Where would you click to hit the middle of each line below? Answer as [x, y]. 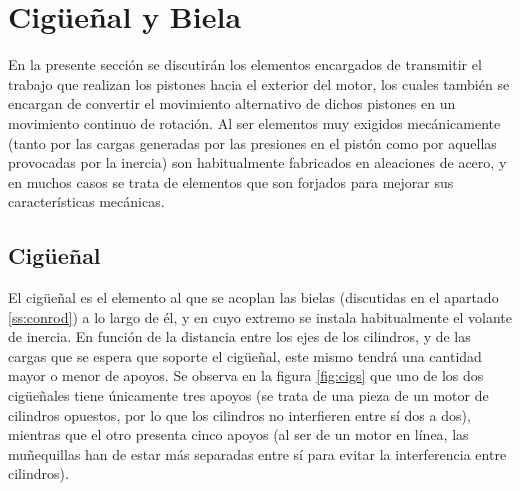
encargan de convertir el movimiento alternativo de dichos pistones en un [232, 103]
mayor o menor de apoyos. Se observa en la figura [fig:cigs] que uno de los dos [246, 375]
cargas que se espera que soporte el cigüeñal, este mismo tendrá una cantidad [245, 355]
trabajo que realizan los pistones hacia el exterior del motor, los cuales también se [259, 83]
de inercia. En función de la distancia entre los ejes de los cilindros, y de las [239, 336]
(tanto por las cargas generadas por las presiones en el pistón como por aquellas [252, 142]
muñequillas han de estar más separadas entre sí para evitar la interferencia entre [257, 453]
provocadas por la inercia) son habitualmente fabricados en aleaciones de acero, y [257, 162]
